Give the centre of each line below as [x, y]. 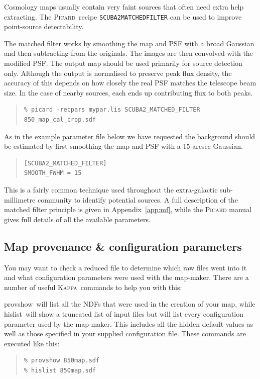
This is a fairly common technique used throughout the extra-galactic [111, 189]
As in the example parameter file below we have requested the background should [130, 136]
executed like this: [32, 343]
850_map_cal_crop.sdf [60, 120]
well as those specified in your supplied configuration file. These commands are [125, 334]
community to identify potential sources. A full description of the [138, 199]
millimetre [20, 199]
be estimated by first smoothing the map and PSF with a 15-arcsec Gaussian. [123, 146]
